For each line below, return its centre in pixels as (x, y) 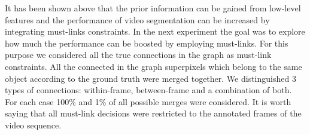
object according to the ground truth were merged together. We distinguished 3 (151, 78)
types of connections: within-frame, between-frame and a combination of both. (148, 90)
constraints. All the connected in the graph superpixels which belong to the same (154, 66)
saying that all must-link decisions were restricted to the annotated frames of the (153, 113)
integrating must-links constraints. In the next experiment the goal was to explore (155, 31)
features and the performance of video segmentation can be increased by (137, 19)
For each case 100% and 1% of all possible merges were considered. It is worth (148, 101)
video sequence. (33, 125)
